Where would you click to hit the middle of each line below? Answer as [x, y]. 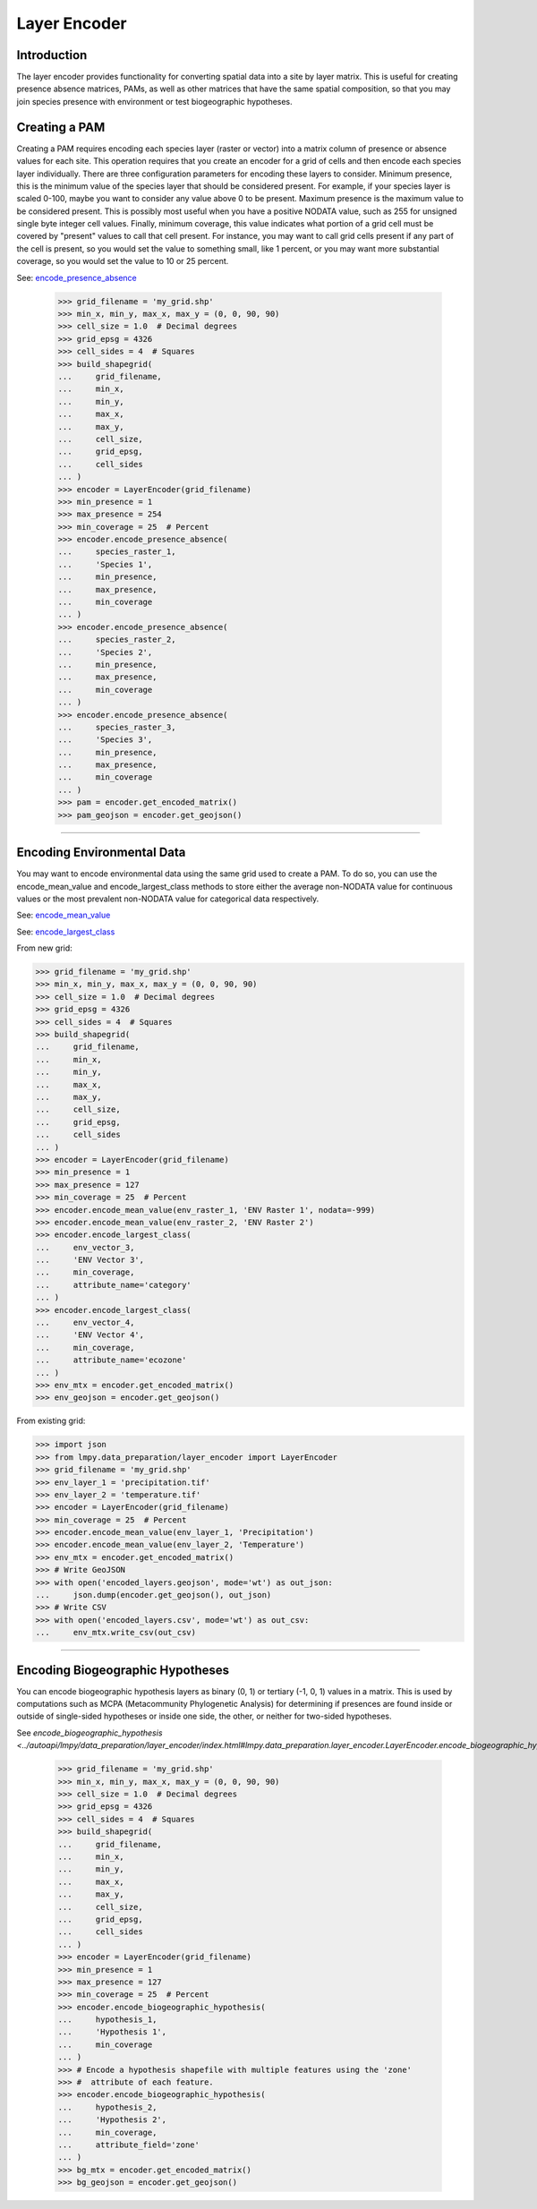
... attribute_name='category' [113, 1285]
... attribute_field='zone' [129, 2145]
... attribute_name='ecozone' [111, 1360]
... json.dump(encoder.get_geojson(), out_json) [153, 1595]
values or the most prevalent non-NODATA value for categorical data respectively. [168, 899]
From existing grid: [51, 1421]
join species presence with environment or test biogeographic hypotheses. [154, 101]
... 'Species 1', [105, 564]
